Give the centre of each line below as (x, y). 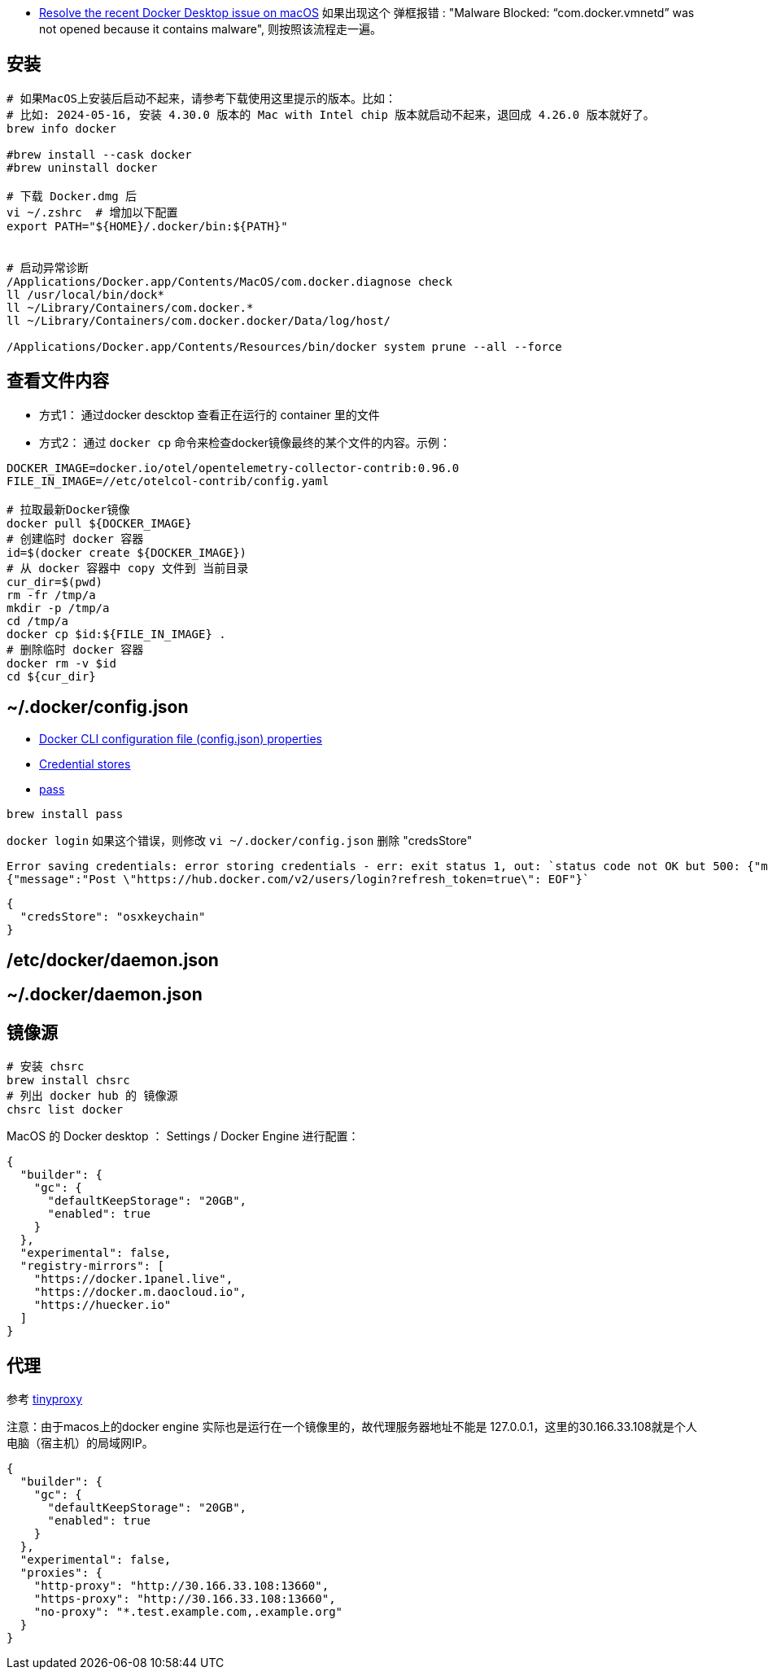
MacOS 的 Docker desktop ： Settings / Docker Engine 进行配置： (183, 1136)
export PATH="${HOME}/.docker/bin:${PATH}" (147, 226)
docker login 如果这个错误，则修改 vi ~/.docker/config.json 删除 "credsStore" (240, 840)
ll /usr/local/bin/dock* (85, 294)
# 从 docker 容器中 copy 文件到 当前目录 (128, 568)
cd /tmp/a (37, 621)
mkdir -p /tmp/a (58, 608)
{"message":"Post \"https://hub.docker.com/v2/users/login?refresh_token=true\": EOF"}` (298, 879)
